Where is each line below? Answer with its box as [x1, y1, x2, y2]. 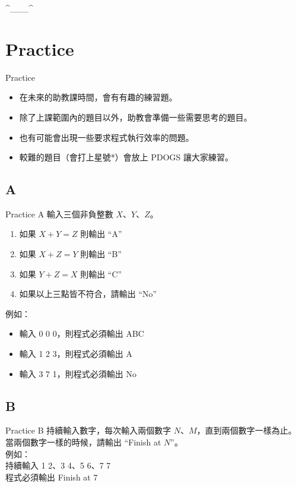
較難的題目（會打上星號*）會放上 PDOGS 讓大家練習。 [19, 151, 234, 163]
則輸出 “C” [80, 267, 122, 280]
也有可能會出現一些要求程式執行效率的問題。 [19, 131, 194, 143]
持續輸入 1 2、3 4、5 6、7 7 [5, 459, 111, 472]
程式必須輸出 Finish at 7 [5, 470, 98, 483]
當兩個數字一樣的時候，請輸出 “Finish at [5, 436, 161, 448]
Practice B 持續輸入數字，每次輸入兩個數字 [5, 424, 171, 437]
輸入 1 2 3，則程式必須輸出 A [19, 347, 132, 360]
